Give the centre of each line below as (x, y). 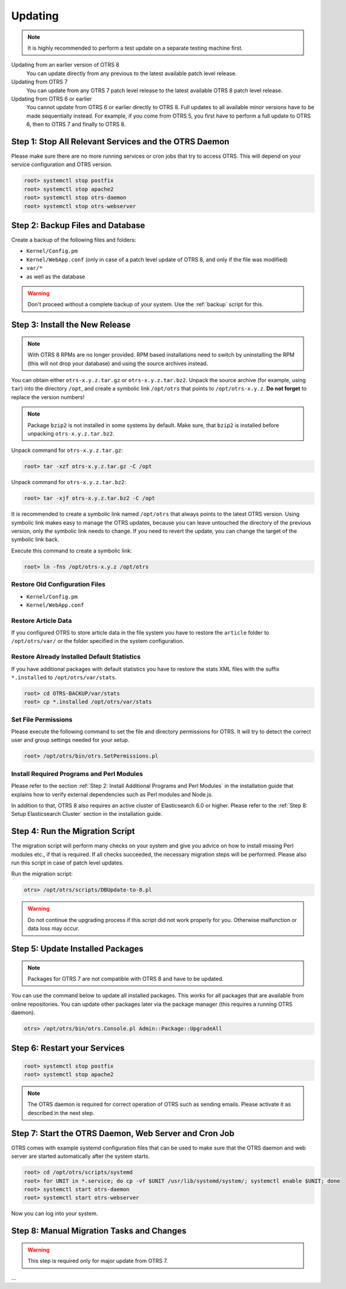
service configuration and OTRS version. (62, 164)
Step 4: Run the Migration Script (73, 831)
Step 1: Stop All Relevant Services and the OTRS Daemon (120, 142)
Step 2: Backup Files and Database (78, 225)
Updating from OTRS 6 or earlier (52, 99)
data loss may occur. (54, 929)
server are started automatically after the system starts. (81, 1156)
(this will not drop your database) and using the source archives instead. (118, 363)
